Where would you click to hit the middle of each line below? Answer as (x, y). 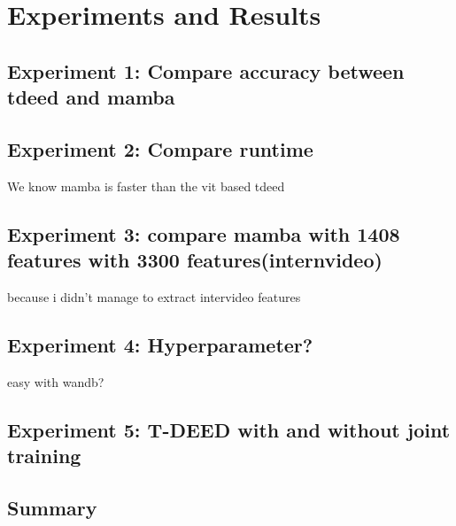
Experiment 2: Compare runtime (160, 148)
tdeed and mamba (91, 97)
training (44, 456)
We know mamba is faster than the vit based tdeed (146, 186)
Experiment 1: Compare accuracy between (206, 70)
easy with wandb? (56, 381)
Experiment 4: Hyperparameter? (160, 344)
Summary (52, 507)
